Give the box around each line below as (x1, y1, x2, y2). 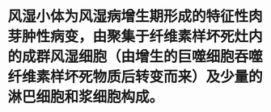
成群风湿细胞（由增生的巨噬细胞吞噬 (22, 48, 264, 66)
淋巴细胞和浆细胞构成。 (7, 88, 164, 106)
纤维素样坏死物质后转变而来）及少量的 (7, 68, 264, 86)
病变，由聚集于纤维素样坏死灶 (50, 27, 249, 46)
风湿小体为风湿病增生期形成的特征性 (7, 7, 249, 26)
